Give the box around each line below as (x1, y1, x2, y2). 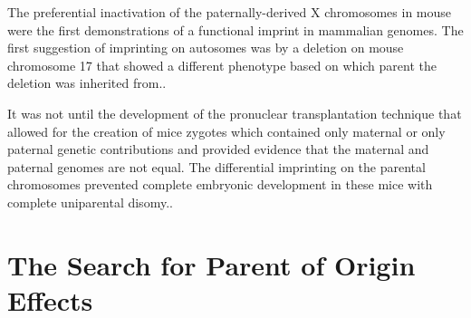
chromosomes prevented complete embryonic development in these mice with (7, 175, 433, 194)
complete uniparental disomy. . (7, 192, 173, 211)
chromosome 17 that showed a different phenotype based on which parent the (7, 55, 437, 74)
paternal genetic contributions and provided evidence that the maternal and (7, 140, 429, 159)
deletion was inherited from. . (7, 73, 167, 92)
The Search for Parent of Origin (7, 246, 416, 283)
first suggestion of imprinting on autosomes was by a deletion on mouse (7, 38, 404, 57)
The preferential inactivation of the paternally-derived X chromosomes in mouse (7, 3, 452, 21)
